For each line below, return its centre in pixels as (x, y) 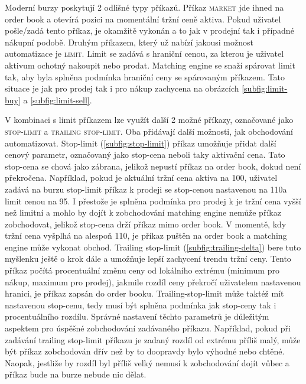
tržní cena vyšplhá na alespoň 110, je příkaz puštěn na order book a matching (146, 235)
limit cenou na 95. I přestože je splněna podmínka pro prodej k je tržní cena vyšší (153, 201)
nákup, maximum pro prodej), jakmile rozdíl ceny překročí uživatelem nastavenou (153, 282)
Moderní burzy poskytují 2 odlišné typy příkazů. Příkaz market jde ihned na (144, 7)
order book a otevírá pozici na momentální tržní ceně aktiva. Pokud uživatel (143, 19)
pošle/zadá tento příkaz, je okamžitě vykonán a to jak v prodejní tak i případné (149, 30)
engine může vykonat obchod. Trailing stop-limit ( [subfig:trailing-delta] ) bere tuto (153, 247)
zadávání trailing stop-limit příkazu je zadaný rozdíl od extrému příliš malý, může (153, 339)
